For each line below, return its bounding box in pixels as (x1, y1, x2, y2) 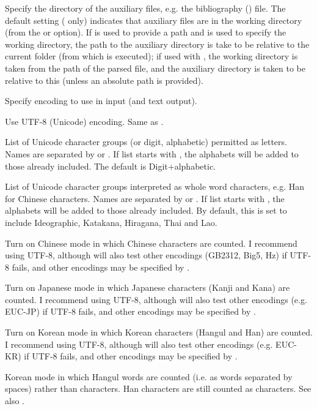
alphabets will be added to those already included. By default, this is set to (5, 204, 287, 217)
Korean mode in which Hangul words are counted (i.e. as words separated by (5, 370, 293, 383)
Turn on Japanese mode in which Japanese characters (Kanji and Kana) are (5, 281, 290, 294)
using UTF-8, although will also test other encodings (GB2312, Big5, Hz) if (5, 249, 287, 261)
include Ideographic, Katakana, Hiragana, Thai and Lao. (5, 216, 217, 228)
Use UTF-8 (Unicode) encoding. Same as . (5, 114, 164, 127)
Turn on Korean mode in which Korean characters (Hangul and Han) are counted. (5, 326, 313, 339)
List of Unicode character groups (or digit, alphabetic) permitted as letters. (5, 135, 287, 148)
